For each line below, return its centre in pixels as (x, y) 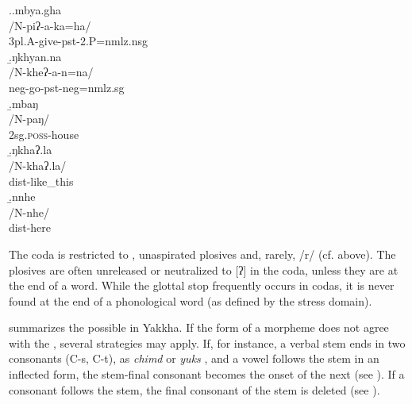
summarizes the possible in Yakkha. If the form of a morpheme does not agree (199, 327)
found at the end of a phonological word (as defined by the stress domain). (191, 300)
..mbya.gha (35, 10)
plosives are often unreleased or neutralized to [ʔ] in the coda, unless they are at (204, 269)
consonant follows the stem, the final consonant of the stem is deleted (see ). (194, 389)
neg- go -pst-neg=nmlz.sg (67, 87)
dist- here (30, 227)
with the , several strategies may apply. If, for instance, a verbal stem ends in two (207, 342)
